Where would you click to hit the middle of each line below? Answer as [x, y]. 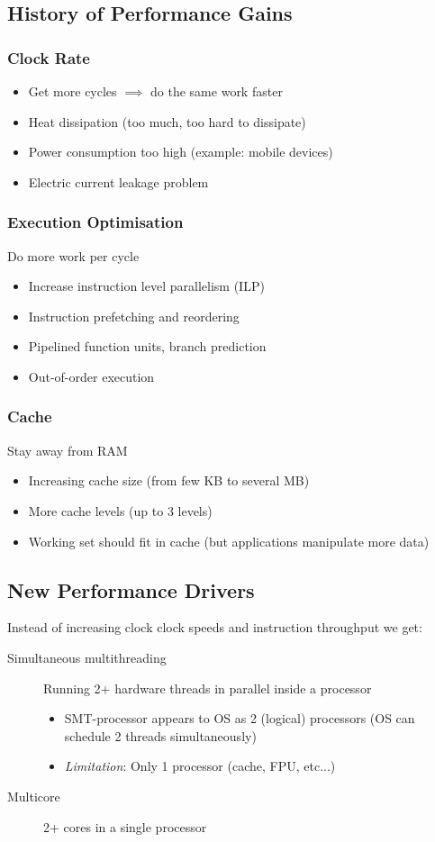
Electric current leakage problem [118, 181]
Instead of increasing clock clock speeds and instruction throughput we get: [215, 627]
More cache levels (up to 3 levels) [120, 510]
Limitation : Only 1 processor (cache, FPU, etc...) [200, 766]
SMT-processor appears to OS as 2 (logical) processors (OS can [240, 718]
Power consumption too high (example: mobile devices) [181, 152]
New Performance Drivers [131, 589]
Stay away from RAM [68, 450]
